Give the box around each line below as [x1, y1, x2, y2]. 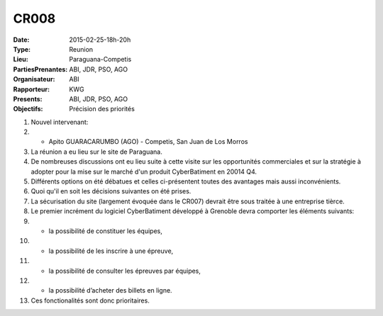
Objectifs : [13, 105, 43, 113]
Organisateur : [13, 75, 56, 84]
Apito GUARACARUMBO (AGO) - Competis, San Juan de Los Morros [48, 137, 248, 146]
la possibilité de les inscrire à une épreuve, [48, 247, 174, 255]
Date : [13, 35, 30, 44]
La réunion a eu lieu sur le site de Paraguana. [30, 147, 162, 156]
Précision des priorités [69, 105, 135, 113]
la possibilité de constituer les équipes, [48, 227, 162, 235]
